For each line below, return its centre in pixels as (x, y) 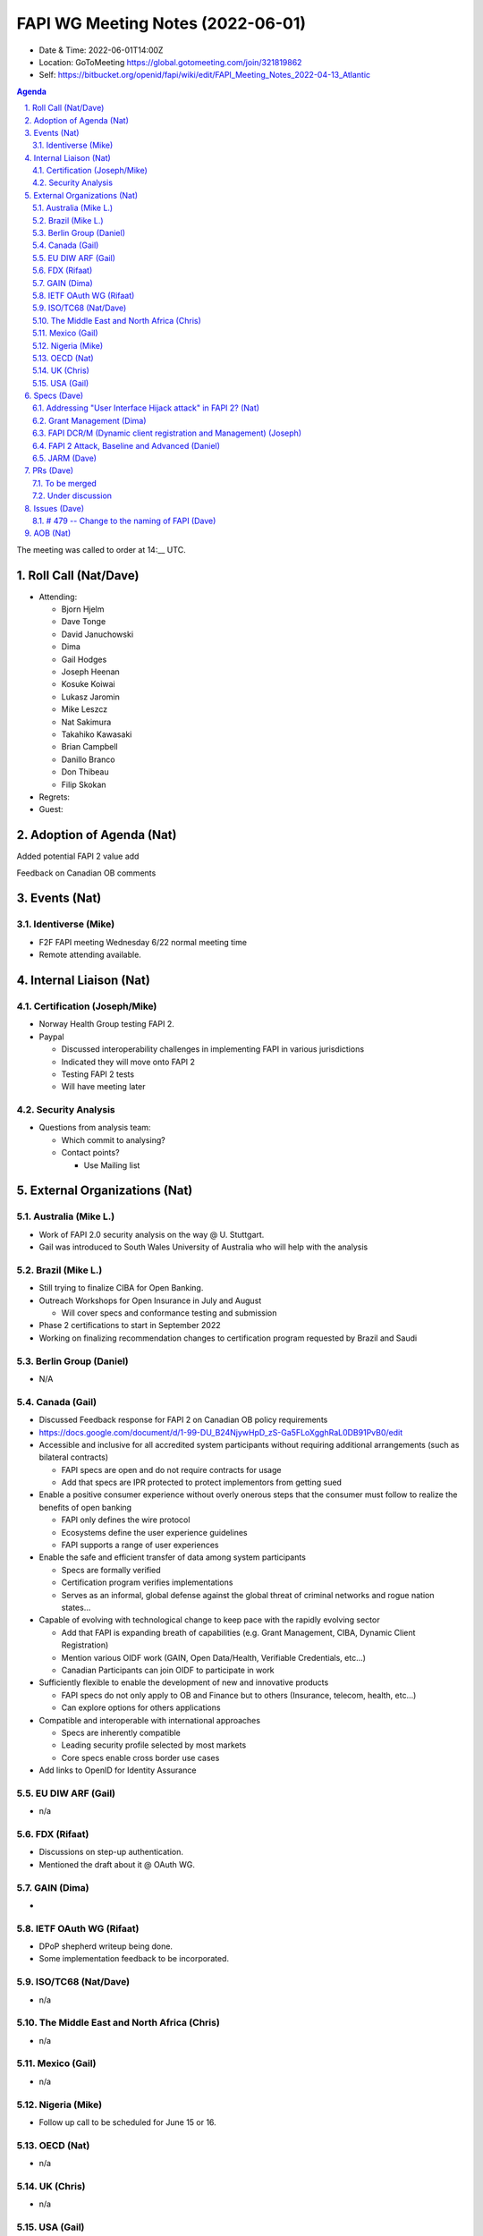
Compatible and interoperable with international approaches (150, 1720)
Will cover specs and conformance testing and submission (169, 1313)
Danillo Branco (88, 759)
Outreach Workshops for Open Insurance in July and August (150, 1300)
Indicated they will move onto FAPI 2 (128, 1062)
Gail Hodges (84, 659)
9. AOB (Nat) (48, 533)
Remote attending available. (90, 955)
